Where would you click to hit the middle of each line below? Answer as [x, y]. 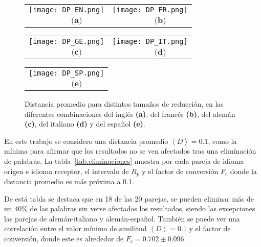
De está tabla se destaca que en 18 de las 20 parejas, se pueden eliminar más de [129, 198]
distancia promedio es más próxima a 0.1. [69, 181]
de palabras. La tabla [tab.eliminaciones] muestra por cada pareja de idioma [124, 160]
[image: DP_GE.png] [67, 41]
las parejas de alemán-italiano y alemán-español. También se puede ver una [122, 218]
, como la [222, 141]
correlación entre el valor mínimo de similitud [75, 228]
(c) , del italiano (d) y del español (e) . [85, 124]
